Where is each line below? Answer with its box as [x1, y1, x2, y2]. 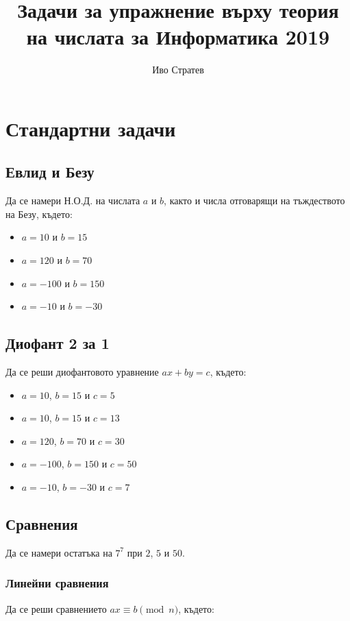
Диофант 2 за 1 [5, 332, 110, 354]
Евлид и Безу [5, 161, 95, 182]
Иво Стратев [152, 62, 204, 77]
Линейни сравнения [5, 574, 109, 592]
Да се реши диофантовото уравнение [5, 365, 159, 379]
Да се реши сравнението [5, 601, 107, 616]
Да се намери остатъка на [5, 545, 112, 559]
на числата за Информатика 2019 [26, 23, 330, 51]
